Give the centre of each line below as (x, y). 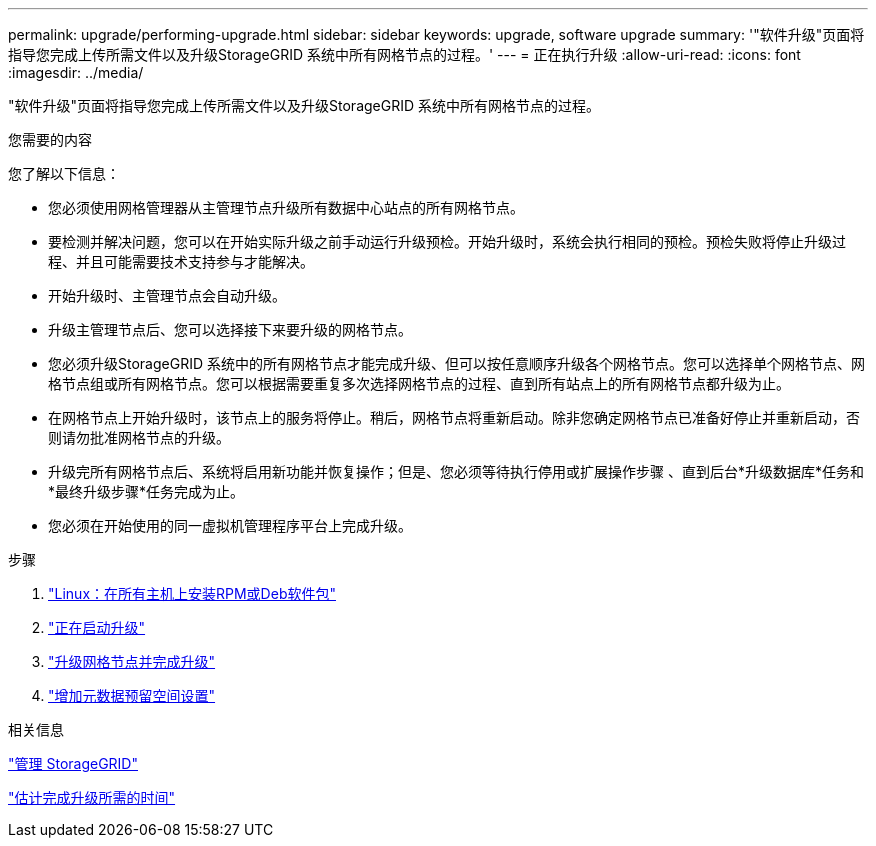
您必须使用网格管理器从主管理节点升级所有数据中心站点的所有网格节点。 (286, 207)
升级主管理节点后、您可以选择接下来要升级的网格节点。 (230, 329)
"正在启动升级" (97, 627)
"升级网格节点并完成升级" (132, 661)
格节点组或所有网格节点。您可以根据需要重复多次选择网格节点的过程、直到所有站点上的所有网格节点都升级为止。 (419, 383)
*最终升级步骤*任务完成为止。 (146, 491)
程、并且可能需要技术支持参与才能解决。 (181, 261)
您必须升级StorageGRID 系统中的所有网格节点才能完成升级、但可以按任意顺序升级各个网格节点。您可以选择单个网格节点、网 (456, 363)
